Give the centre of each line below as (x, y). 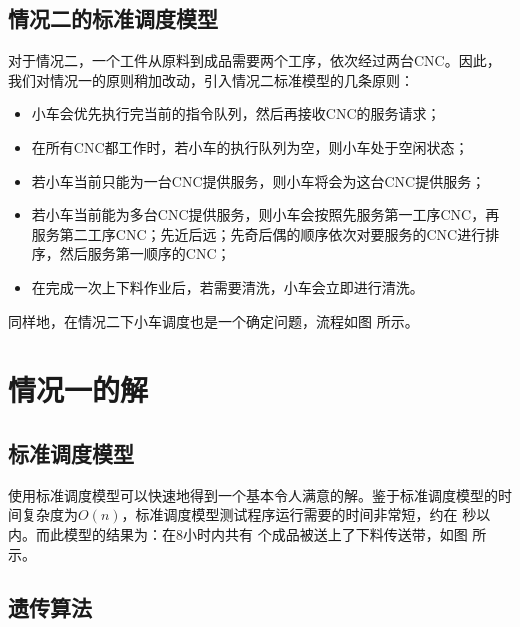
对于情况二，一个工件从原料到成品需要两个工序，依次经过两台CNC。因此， (254, 60)
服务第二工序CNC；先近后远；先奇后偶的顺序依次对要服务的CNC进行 (258, 233)
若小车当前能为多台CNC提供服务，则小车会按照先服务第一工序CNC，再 (265, 214)
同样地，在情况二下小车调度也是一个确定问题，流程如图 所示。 (213, 320)
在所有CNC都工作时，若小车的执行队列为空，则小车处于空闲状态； (250, 146)
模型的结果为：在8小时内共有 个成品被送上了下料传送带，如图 (265, 533)
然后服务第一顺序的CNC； (145, 253)
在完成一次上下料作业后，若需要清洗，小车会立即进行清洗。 (227, 286)
